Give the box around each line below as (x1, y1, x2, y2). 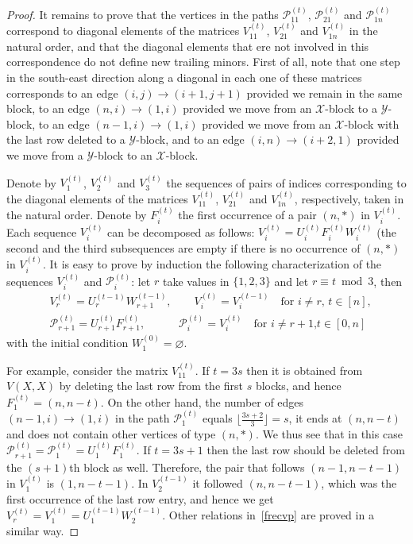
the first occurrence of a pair (178, 206, 317, 223)
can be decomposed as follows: (107, 223, 255, 240)
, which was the (321, 475, 397, 492)
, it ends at (288, 410, 342, 426)
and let (274, 272, 309, 289)
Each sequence (6, 223, 77, 240)
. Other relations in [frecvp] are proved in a (162, 507, 374, 523)
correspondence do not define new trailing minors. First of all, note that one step (6, 53, 400, 70)
